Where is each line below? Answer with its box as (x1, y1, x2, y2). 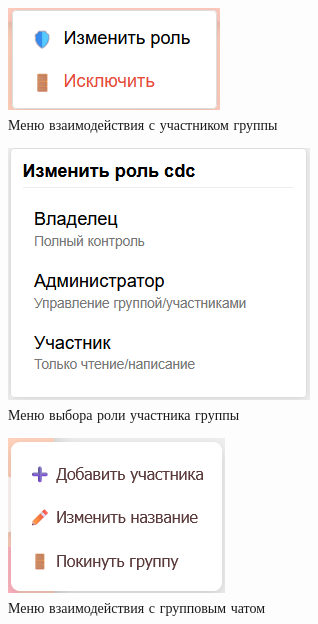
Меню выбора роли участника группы (8, 403, 240, 424)
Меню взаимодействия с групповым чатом (8, 596, 266, 617)
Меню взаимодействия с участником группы (8, 113, 278, 134)
